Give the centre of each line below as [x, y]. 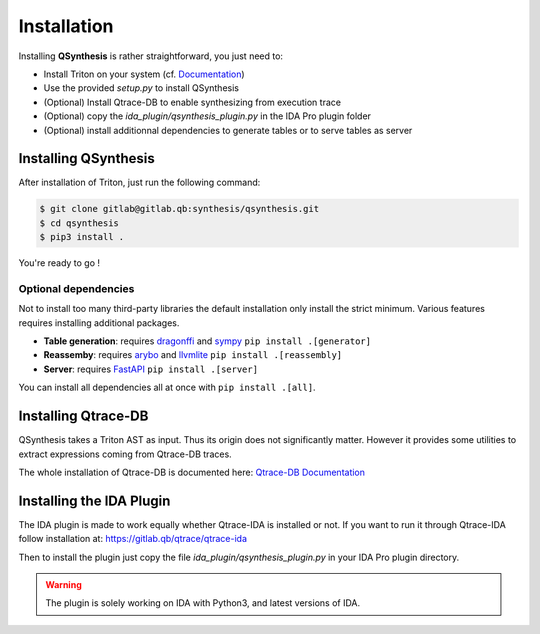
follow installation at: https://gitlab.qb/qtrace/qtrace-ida [133, 539]
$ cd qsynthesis [79, 223]
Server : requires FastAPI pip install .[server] [151, 369]
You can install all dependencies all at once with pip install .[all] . [167, 387]
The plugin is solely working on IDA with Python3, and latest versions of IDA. [202, 603]
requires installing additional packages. [99, 322]
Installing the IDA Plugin [94, 500]
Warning [63, 585]
